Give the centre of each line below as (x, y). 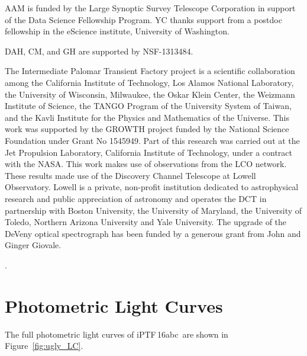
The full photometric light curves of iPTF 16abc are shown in (117, 334)
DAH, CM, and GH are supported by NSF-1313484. (99, 51)
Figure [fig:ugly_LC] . (44, 346)
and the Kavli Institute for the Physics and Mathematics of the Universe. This (147, 117)
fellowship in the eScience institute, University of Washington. (117, 31)
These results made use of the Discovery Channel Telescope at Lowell (130, 175)
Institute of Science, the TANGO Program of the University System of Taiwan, (148, 106)
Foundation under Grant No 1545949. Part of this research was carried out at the (152, 140)
